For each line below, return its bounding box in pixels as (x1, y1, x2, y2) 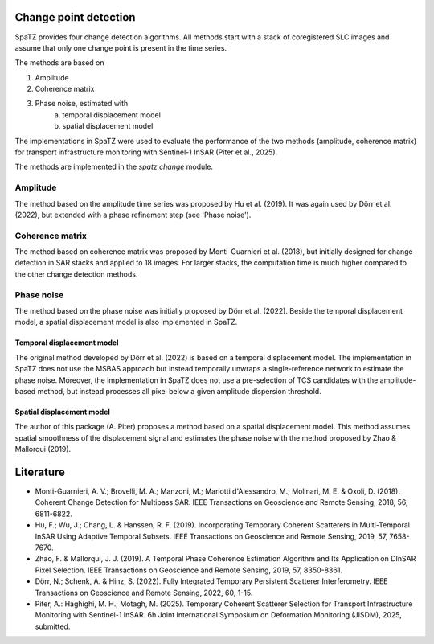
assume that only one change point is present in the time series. (14, 43, 227, 52)
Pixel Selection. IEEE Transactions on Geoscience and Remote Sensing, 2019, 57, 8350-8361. (35, 565, 343, 575)
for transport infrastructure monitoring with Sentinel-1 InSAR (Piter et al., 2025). (14, 147, 278, 157)
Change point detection (14, 10, 136, 24)
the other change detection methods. (14, 269, 138, 279)
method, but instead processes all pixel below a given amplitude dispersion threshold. (37, 386, 321, 396)
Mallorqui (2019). (14, 445, 72, 454)
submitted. (35, 621, 71, 631)
